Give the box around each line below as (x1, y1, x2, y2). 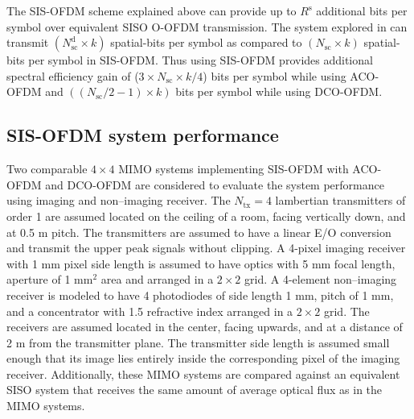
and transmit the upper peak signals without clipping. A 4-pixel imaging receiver (6, 239, 406, 256)
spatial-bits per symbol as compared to (110, 34, 302, 51)
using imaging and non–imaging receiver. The (6, 192, 231, 209)
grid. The (323, 302, 370, 319)
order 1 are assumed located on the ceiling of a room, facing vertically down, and (6, 207, 406, 224)
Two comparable (6, 160, 88, 177)
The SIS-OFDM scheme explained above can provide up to (6, 2, 297, 19)
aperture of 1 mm (6, 271, 93, 288)
